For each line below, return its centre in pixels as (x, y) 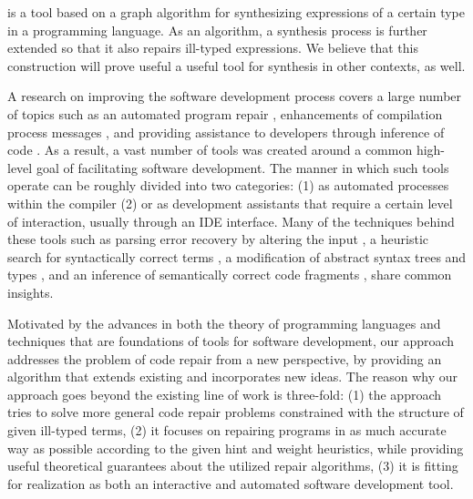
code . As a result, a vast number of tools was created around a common (210, 150)
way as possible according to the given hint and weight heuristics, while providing (236, 448)
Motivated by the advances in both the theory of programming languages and (224, 323)
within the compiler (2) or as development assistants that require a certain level (230, 203)
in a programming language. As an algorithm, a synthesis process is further (217, 30)
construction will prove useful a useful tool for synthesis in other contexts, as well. (236, 65)
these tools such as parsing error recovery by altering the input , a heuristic (218, 239)
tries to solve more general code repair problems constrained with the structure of (236, 412)
